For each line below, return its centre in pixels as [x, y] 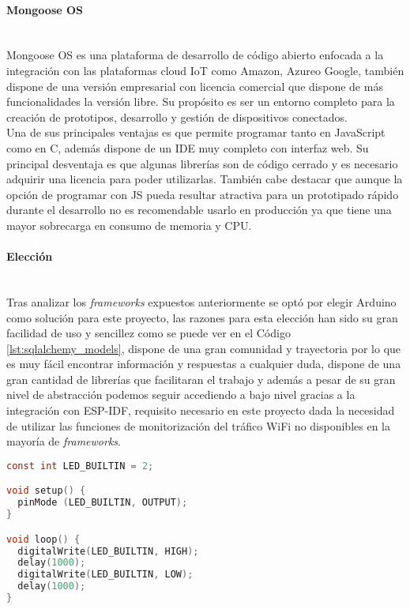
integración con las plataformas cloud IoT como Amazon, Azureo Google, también [205, 70]
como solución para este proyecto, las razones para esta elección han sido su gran [202, 317]
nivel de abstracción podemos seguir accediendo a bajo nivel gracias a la [181, 395]
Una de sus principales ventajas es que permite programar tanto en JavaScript [196, 132]
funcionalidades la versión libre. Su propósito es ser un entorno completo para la [201, 101]
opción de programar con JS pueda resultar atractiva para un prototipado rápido [203, 194]
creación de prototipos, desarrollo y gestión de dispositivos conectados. [177, 117]
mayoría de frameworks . [64, 441]
